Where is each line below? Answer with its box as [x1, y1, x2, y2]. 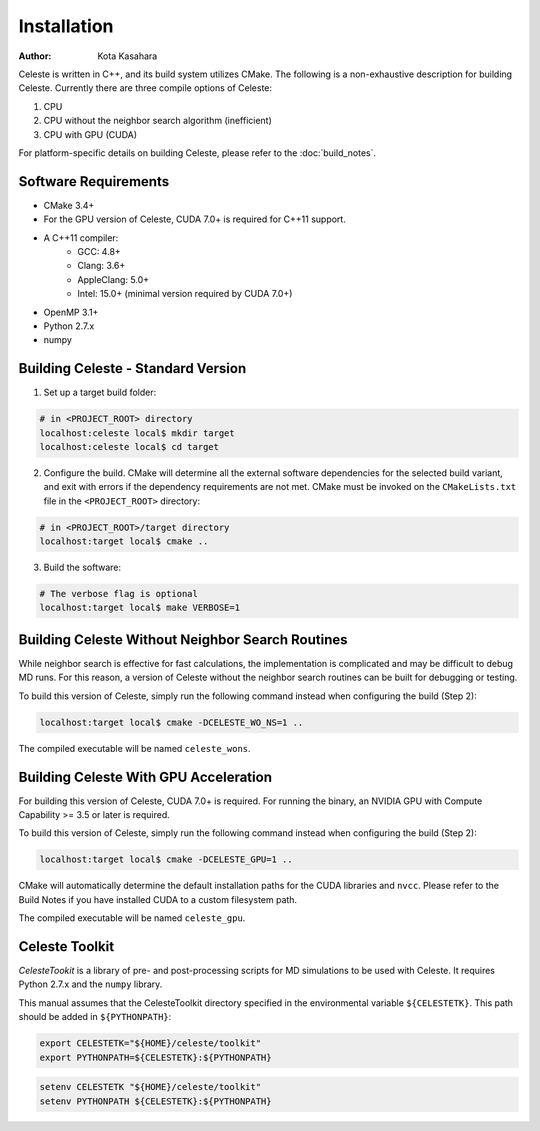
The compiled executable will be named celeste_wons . [18, 742, 251, 754]
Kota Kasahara [97, 50, 158, 62]
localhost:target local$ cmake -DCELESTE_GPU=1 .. [39, 854, 294, 865]
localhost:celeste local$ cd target [39, 441, 220, 452]
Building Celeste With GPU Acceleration [18, 768, 272, 785]
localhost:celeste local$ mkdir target [39, 427, 235, 439]
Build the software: [43, 561, 122, 574]
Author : [18, 50, 52, 62]
